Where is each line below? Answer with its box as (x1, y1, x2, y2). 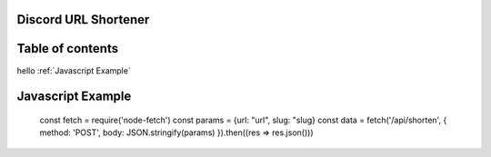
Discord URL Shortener (16, 12, 150, 27)
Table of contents (16, 41, 118, 56)
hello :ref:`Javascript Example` (16, 64, 131, 76)
